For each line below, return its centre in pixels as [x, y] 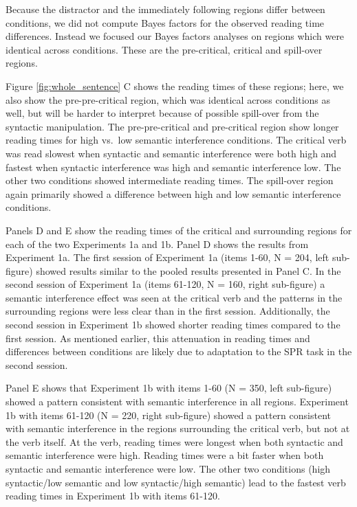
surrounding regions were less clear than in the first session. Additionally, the [168, 311]
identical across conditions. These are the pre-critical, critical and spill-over [164, 49]
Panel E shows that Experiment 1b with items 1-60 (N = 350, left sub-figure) [169, 388]
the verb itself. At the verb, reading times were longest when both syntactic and [174, 441]
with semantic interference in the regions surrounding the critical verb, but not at [178, 428]
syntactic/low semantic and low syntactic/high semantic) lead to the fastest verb [176, 482]
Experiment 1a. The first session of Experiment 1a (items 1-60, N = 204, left [167, 257]
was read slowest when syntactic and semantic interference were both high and [171, 153]
